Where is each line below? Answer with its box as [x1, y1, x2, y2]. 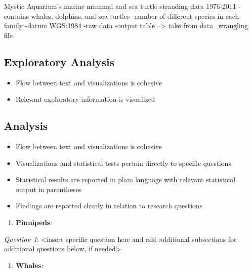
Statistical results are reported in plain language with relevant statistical [15, 174, 236, 185]
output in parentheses [15, 184, 82, 194]
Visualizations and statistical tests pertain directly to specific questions [15, 157, 231, 168]
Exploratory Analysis [4, 54, 115, 69]
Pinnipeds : [15, 217, 52, 227]
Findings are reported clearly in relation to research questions [15, 200, 203, 211]
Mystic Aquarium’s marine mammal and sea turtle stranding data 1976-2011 [4, 1, 236, 11]
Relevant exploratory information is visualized [15, 94, 155, 104]
